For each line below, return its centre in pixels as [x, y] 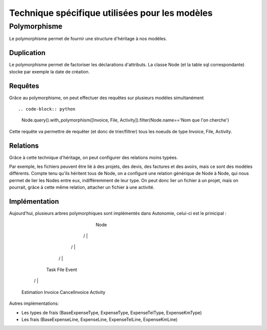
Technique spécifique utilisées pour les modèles [111, 13]
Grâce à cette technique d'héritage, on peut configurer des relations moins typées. [93, 157]
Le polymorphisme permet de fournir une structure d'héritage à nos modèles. [88, 39]
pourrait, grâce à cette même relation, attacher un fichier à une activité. [82, 187]
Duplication [27, 53]
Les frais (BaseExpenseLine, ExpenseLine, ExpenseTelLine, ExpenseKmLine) [100, 320]
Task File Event [62, 270]
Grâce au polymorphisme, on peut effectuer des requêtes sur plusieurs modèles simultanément [106, 98]
